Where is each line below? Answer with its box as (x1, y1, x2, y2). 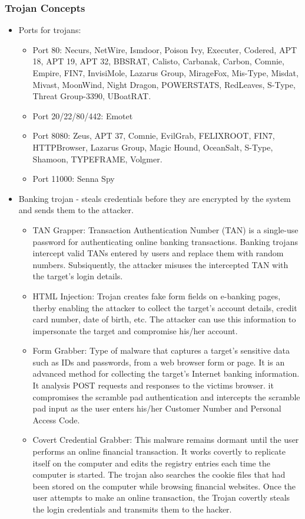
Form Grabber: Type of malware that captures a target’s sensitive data (32, 344, 290, 357)
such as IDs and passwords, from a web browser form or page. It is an (32, 355, 285, 368)
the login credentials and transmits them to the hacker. (32, 503, 232, 515)
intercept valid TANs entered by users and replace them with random (32, 247, 284, 259)
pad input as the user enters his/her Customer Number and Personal (32, 402, 281, 414)
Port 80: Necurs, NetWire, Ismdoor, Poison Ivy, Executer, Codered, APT (32, 43, 297, 56)
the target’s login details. (32, 270, 123, 282)
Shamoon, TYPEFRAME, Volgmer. (32, 152, 163, 165)
